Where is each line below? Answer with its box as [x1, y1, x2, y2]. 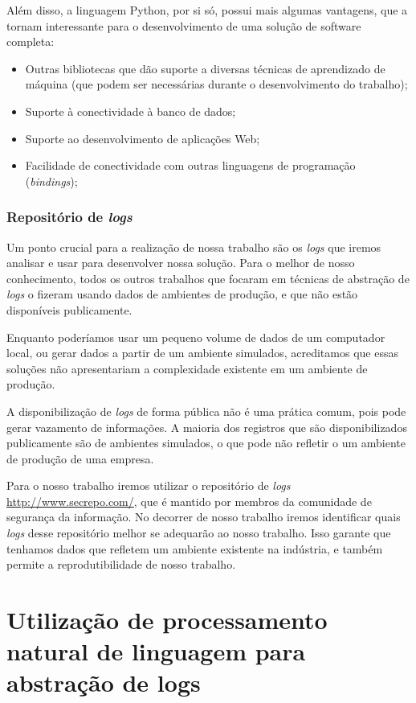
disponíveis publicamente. [6, 301, 133, 318]
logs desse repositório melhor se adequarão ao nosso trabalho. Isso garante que [6, 524, 391, 541]
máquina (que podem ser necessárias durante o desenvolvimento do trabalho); [25, 76, 408, 92]
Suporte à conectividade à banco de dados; [25, 102, 236, 119]
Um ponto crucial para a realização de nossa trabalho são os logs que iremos [6, 238, 381, 255]
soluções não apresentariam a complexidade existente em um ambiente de [6, 360, 368, 376]
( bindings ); [25, 172, 78, 189]
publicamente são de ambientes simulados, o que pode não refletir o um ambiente [6, 434, 406, 451]
